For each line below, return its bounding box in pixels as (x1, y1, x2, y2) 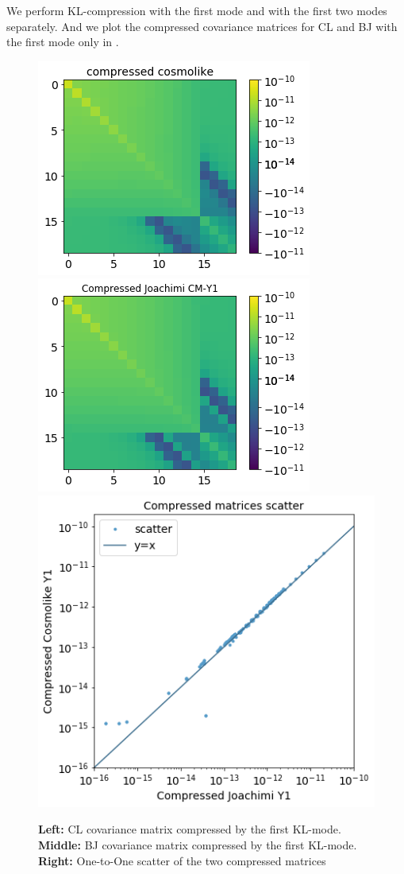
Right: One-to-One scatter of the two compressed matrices (38, 852, 326, 868)
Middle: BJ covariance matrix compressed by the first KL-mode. (38, 836, 357, 853)
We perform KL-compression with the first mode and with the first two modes (6, 2, 387, 18)
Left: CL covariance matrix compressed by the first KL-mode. (38, 821, 341, 837)
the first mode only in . (6, 33, 119, 50)
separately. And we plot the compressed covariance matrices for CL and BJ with (6, 17, 398, 34)
